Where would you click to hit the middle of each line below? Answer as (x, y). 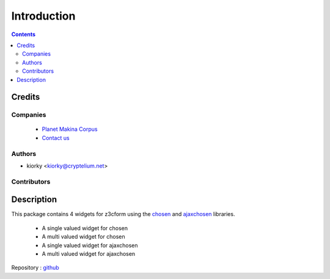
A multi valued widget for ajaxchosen (89, 254)
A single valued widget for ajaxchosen (90, 245)
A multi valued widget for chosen (83, 237)
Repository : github (35, 268)
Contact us (56, 138)
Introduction (43, 16)
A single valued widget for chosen (85, 228)
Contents (24, 34)
